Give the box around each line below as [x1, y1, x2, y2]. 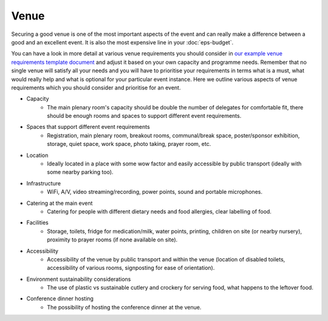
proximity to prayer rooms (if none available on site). [47, 236, 178, 243]
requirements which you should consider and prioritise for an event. [11, 84, 181, 91]
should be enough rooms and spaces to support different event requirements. [47, 112, 242, 120]
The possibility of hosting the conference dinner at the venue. [47, 303, 202, 311]
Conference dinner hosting [26, 295, 94, 302]
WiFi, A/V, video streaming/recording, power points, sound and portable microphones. [47, 188, 262, 196]
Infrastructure [26, 179, 61, 187]
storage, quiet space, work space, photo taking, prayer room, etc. [47, 140, 211, 148]
